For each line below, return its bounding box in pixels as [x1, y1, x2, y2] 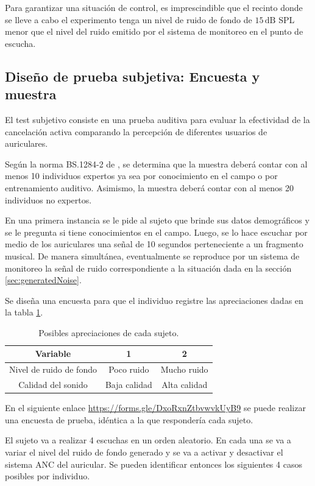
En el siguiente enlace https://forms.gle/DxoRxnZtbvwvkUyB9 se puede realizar [5, 401, 306, 414]
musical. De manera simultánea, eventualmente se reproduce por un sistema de [5, 249, 300, 262]
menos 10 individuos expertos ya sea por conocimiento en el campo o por [5, 169, 278, 182]
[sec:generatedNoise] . [5, 273, 82, 286]
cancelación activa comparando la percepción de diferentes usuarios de [5, 125, 267, 138]
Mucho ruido [160, 363, 208, 376]
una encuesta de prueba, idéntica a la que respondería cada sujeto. [5, 413, 253, 426]
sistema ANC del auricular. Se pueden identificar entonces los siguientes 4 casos [5, 457, 302, 470]
